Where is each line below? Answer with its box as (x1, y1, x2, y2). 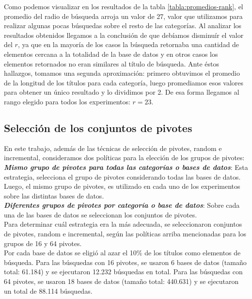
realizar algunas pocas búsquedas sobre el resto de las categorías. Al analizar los (4, 20, 242, 31)
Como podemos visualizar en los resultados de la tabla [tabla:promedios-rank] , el (4, 1, 243, 11)
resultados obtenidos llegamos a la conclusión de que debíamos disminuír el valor (4, 30, 244, 40)
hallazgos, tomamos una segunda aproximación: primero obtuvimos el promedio (4, 68, 240, 78)
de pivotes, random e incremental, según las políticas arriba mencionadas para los (4, 229, 246, 239)
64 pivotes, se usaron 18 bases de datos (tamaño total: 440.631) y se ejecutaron (4, 276, 239, 286)
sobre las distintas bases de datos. (4, 190, 104, 200)
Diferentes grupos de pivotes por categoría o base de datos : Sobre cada (4, 200, 240, 210)
